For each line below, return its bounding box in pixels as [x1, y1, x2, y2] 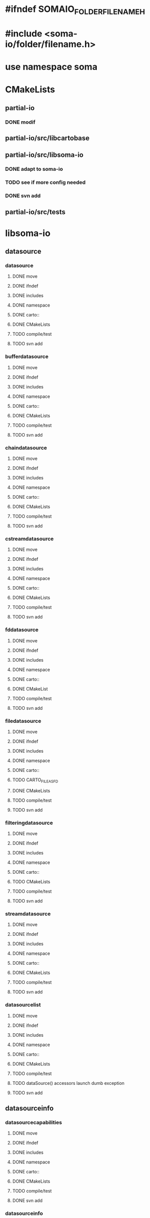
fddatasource [5, 626, 39, 633]
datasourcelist [5, 1001, 41, 1008]
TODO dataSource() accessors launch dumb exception [12, 1080, 125, 1086]
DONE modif [5, 118, 36, 125]
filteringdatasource [5, 819, 53, 826]
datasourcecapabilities [5, 1119, 62, 1126]
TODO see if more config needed [5, 179, 86, 186]
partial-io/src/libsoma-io [5, 151, 83, 159]
